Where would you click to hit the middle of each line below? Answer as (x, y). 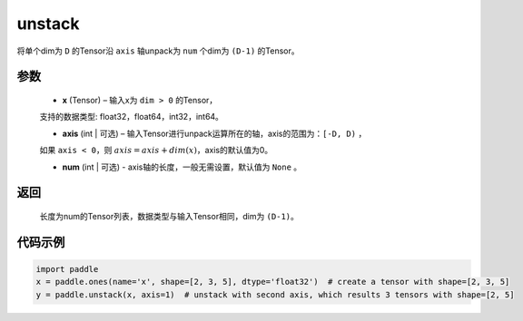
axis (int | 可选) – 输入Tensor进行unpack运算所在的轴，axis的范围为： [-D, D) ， (214, 133)
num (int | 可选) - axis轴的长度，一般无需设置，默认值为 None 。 (182, 167)
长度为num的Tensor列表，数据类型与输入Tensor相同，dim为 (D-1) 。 (169, 216)
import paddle (67, 269)
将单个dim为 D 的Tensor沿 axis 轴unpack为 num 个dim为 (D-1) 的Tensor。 (158, 51)
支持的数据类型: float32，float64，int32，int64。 (132, 117)
